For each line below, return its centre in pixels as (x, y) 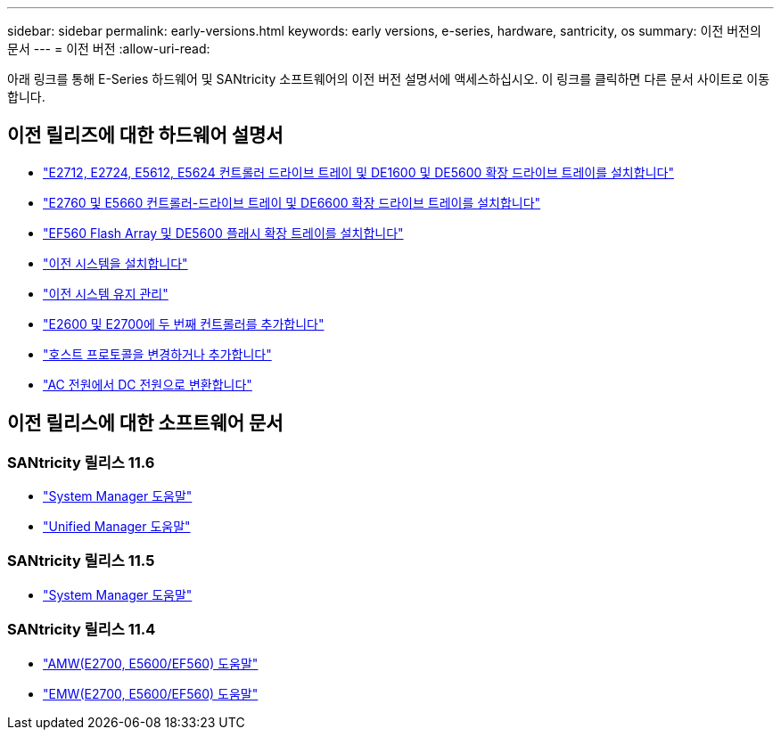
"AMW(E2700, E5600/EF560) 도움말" (151, 663)
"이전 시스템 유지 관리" (106, 293)
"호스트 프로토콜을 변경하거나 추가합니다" (157, 354)
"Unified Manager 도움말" (117, 527)
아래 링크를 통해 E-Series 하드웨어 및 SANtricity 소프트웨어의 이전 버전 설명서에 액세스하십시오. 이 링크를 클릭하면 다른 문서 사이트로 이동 (389, 79)
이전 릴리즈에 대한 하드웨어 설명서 (145, 135)
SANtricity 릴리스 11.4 (82, 630)
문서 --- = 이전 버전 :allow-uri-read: (109, 49)
